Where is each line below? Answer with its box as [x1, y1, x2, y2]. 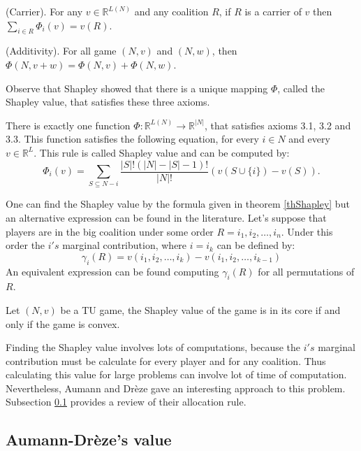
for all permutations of [258, 264, 355, 278]
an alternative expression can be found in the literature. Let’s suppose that [6, 210, 327, 224]
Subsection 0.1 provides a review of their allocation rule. [6, 394, 246, 409]
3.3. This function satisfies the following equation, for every [6, 131, 259, 146]
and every [288, 131, 330, 146]
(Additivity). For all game [6, 43, 117, 58]
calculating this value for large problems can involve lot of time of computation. [6, 367, 347, 382]
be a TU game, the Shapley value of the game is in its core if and [60, 302, 341, 317]
